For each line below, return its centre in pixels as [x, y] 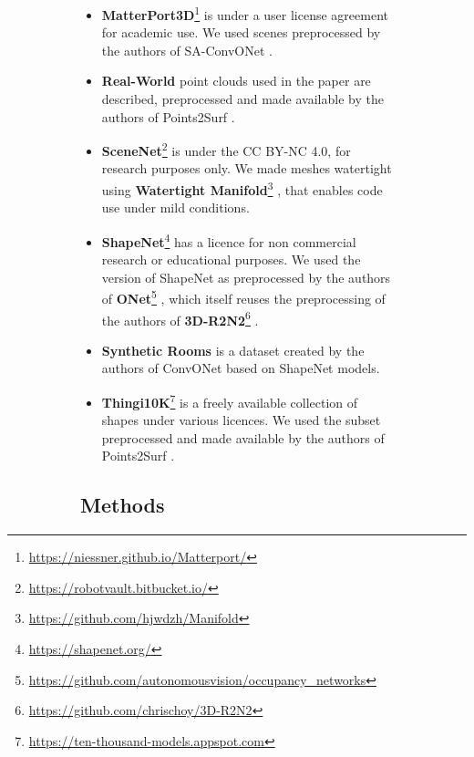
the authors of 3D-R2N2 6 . [180, 318]
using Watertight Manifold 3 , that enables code [242, 188]
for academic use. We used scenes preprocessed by [241, 32]
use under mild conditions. [175, 207]
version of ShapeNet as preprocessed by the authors [246, 277]
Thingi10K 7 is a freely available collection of [230, 401]
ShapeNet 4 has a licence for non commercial [229, 240]
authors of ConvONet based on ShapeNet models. [241, 368]
